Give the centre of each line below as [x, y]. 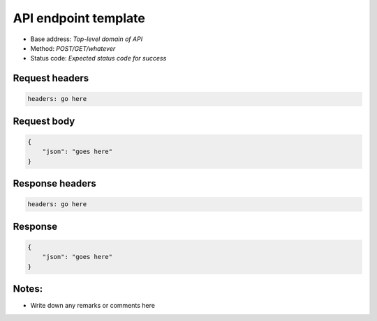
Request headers [51, 78]
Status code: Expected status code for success [98, 58]
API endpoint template [79, 18]
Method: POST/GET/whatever [73, 48]
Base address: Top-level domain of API [87, 39]
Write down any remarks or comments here [93, 306]
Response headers [55, 183]
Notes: [28, 289]
